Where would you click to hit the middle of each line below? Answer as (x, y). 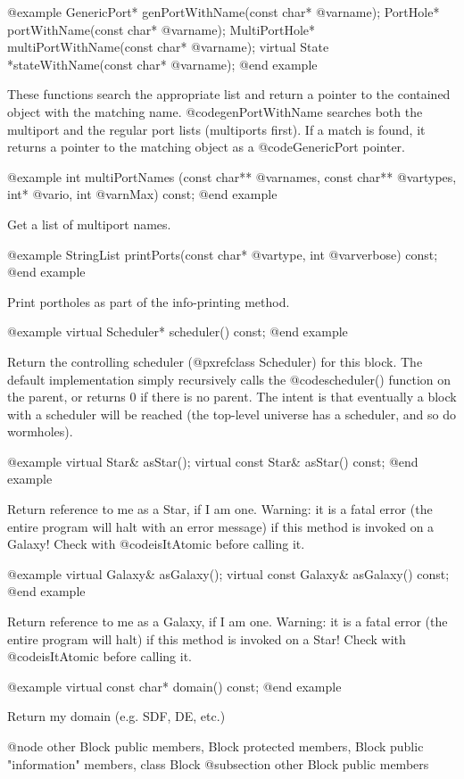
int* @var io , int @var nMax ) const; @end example (142, 194)
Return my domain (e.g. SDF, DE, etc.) (116, 716)
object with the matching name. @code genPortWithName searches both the (215, 111)
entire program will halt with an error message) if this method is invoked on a (221, 526)
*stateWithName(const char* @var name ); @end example (162, 64)
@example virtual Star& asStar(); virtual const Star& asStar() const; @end (213, 461)
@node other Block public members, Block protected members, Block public (215, 746)
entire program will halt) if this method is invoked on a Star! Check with (207, 638)
